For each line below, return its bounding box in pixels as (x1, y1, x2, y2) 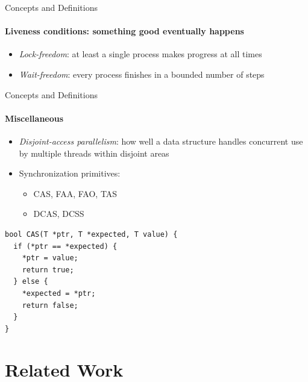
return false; (22, 301, 78, 310)
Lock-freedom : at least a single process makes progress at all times (19, 48, 262, 60)
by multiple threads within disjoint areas (19, 146, 169, 159)
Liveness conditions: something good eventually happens (5, 25, 244, 37)
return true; (22, 265, 74, 274)
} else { (13, 277, 48, 286)
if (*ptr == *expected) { (13, 242, 118, 251)
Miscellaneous (5, 111, 64, 124)
